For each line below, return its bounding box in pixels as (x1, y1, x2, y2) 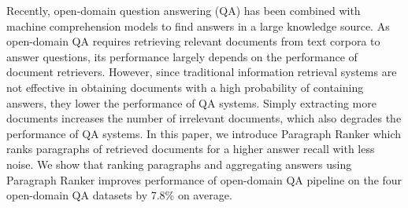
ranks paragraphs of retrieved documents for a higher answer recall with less (6, 140, 375, 157)
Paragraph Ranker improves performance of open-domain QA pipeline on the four (6, 171, 402, 188)
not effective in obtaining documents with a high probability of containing (6, 78, 364, 95)
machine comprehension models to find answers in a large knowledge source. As (6, 17, 390, 34)
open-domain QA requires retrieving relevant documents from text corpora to (6, 33, 380, 49)
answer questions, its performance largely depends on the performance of (6, 48, 358, 64)
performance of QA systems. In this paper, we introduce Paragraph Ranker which (6, 125, 402, 141)
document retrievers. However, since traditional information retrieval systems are (6, 64, 397, 80)
